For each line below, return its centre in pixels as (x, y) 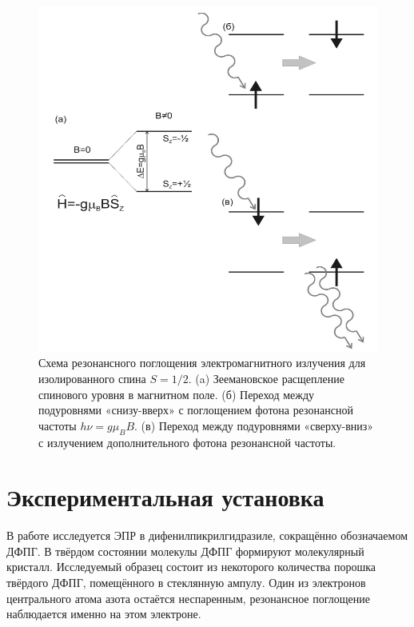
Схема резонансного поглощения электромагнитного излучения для (202, 363)
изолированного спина (92, 378)
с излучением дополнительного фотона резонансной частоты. (187, 442)
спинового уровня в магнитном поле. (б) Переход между (177, 394)
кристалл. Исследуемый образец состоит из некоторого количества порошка (191, 567)
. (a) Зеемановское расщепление (266, 378)
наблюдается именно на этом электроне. (104, 614)
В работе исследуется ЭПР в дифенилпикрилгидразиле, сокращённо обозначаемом (207, 535)
